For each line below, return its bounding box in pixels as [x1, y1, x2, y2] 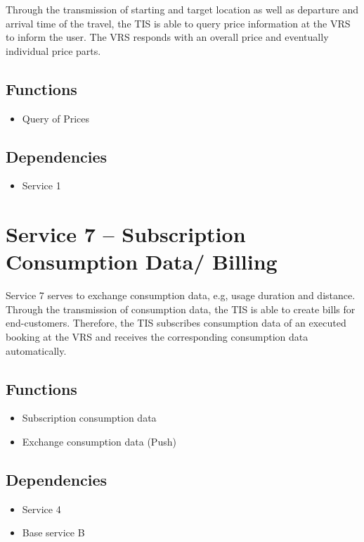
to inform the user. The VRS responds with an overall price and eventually [6, 30, 329, 44]
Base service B [22, 525, 85, 540]
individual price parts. [6, 43, 101, 58]
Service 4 [22, 501, 61, 516]
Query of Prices [22, 111, 90, 125]
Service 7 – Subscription [6, 220, 246, 248]
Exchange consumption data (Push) [22, 434, 176, 449]
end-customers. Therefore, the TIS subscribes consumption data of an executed [6, 315, 346, 330]
